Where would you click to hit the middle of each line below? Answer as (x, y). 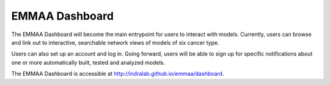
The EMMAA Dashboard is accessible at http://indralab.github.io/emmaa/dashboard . (118, 74)
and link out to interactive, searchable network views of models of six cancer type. (115, 42)
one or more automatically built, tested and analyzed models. (88, 62)
